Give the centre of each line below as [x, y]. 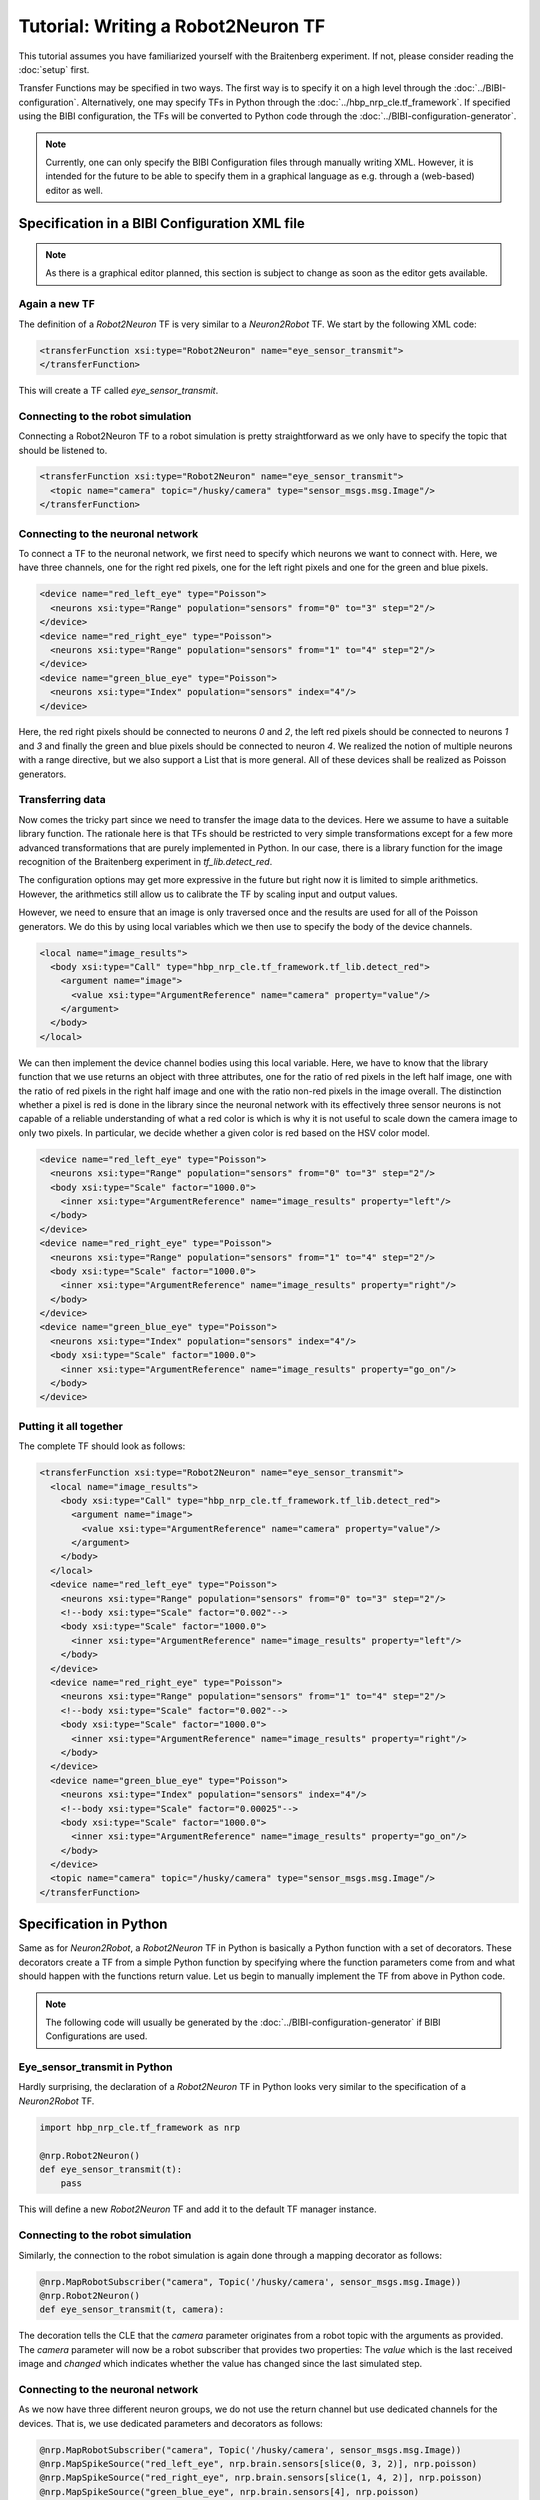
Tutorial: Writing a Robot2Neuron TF [172, 26]
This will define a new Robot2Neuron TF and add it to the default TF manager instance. [197, 2209]
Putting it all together [71, 1426]
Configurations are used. [96, 2036]
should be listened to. [63, 450]
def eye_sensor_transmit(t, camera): [132, 2309]
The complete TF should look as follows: [102, 1446]
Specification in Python [93, 1924]
